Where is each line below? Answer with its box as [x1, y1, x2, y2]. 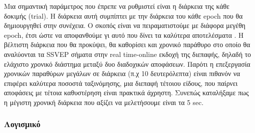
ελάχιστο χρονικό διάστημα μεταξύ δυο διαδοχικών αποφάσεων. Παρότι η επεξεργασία [4, 58, 251, 69]
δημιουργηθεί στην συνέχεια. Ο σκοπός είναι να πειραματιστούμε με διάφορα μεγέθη [4, 20, 246, 30]
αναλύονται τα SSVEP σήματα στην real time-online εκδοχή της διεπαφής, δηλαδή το [4, 49, 251, 59]
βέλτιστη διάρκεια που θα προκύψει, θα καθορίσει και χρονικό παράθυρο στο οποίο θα [4, 39, 251, 50]
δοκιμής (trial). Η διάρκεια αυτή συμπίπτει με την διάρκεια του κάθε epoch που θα [4, 10, 243, 21]
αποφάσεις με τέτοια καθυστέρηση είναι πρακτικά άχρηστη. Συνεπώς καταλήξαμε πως [4, 87, 249, 98]
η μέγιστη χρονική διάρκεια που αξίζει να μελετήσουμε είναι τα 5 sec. [4, 97, 204, 107]
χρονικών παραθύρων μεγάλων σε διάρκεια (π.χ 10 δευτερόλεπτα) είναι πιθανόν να [4, 68, 240, 79]
